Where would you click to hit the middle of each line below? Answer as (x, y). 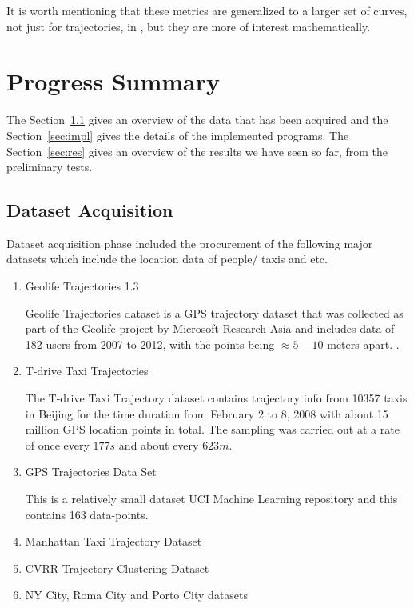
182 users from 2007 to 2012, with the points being (150, 344)
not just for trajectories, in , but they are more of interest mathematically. (189, 26)
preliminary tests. (50, 167)
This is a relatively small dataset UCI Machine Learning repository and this (211, 499)
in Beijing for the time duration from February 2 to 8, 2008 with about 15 (207, 413)
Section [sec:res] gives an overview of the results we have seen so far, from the (197, 151)
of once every (57, 444)
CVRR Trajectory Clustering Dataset (117, 568)
